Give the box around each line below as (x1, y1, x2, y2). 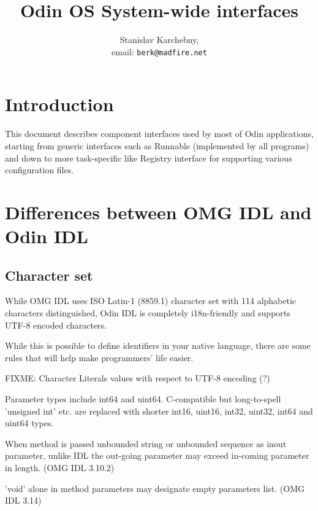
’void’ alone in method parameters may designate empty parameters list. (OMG (5, 482, 305, 494)
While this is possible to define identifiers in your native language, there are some (5, 339, 311, 352)
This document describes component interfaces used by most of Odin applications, (5, 127, 314, 140)
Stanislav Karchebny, (119, 33, 199, 46)
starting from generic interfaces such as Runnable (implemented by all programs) (5, 139, 309, 152)
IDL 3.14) (5, 494, 42, 507)
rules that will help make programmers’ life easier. (5, 351, 194, 364)
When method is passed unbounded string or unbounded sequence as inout (5, 437, 287, 450)
